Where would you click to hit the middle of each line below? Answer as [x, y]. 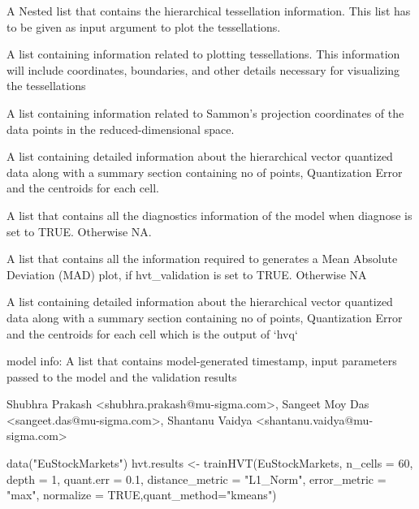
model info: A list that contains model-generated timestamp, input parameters [202, 361]
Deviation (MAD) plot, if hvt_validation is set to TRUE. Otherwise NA [187, 274]
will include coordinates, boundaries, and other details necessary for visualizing [203, 69]
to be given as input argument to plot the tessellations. [144, 26]
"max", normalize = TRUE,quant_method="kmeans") [142, 495]
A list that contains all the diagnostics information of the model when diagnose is [209, 215]
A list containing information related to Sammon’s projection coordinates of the [205, 112]
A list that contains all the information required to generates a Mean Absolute [202, 259]
